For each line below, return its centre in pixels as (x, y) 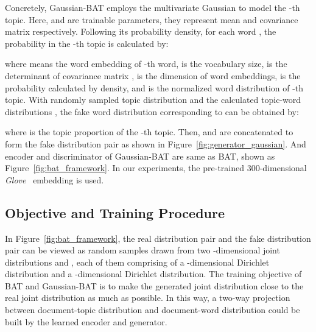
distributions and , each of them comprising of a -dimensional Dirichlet (137, 262)
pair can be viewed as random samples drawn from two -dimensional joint (142, 250)
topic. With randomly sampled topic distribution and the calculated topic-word (153, 100)
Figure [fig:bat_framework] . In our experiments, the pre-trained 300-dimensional (156, 168)
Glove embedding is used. (54, 179)
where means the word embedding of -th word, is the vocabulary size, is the (146, 64)
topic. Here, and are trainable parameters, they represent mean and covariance (152, 19)
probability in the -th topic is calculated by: (87, 43)
